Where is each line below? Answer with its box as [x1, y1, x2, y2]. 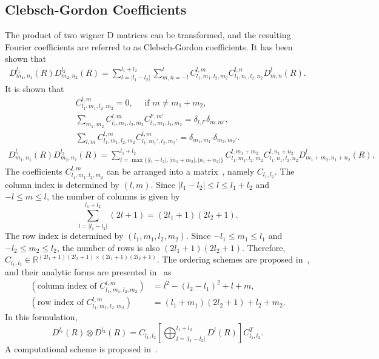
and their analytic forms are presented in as [5, 266, 172, 278]
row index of [37, 298, 84, 307]
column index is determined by [5, 178, 119, 190]
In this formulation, [5, 310, 78, 323]
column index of [37, 282, 97, 291]
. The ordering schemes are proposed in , [156, 253, 310, 266]
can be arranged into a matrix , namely [106, 164, 255, 177]
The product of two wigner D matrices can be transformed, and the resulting [5, 29, 291, 41]
